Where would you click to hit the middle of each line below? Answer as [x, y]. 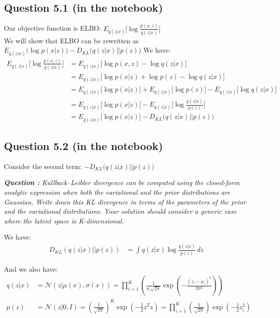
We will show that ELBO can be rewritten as [71, 40]
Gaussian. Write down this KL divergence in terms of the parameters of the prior [125, 201]
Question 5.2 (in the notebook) [84, 145]
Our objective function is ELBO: [52, 28]
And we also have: [31, 269]
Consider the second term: [43, 166]
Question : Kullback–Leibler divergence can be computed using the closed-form [122, 182]
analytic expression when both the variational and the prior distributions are [117, 192]
